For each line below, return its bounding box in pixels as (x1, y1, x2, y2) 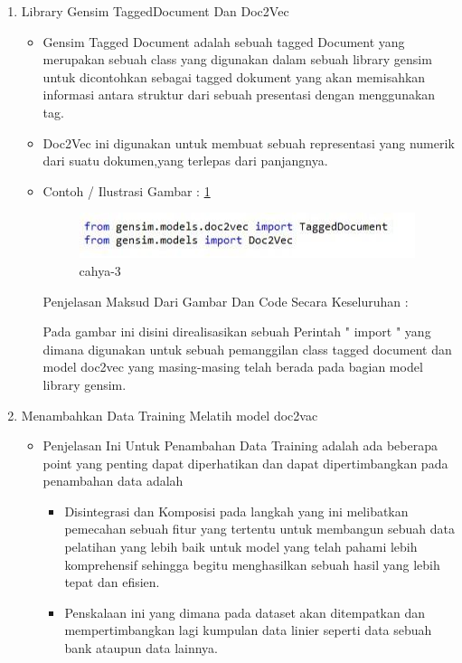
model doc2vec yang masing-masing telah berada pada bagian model (42, 357, 423, 376)
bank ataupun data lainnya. (64, 639, 218, 658)
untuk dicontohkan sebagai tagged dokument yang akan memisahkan (42, 67, 426, 86)
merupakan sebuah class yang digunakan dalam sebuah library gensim (42, 50, 432, 69)
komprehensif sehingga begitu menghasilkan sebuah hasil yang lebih (64, 554, 440, 573)
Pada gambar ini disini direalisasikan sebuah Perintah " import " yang (42, 322, 431, 341)
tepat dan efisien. (64, 573, 160, 592)
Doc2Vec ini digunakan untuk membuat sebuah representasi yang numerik (42, 133, 455, 152)
